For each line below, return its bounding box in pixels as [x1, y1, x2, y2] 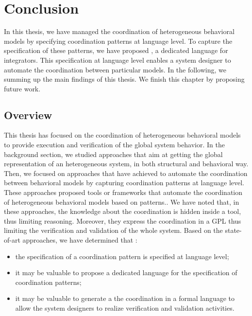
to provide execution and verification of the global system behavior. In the [4, 140, 225, 150]
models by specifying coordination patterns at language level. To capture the [4, 35, 233, 46]
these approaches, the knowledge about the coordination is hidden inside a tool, [4, 206, 241, 216]
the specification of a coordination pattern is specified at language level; [15, 251, 229, 261]
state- [225, 225, 242, 235]
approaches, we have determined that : [22, 235, 137, 245]
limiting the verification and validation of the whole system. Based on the [4, 225, 223, 235]
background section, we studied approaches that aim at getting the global [4, 149, 223, 159]
